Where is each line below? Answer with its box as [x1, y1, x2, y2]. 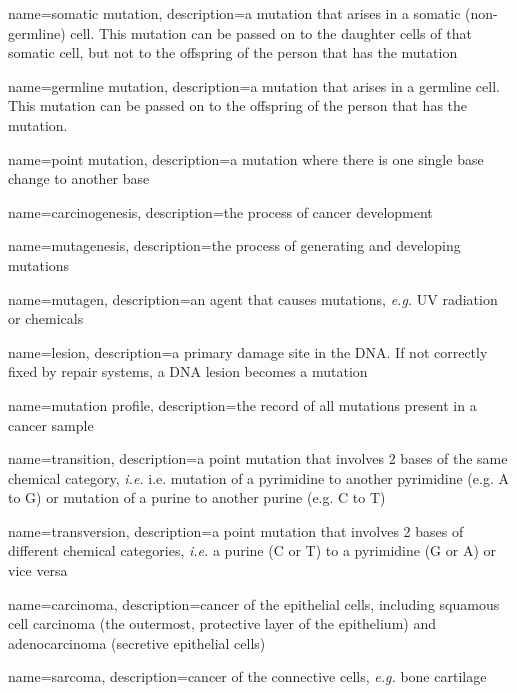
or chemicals [8, 308, 84, 329]
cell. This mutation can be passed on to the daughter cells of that [70, 22, 472, 43]
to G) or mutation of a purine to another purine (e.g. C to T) [8, 487, 386, 508]
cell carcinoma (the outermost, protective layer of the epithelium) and [8, 613, 436, 634]
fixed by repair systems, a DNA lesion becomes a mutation [8, 361, 368, 382]
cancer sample [8, 414, 94, 435]
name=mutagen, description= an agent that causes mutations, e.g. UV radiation [8, 288, 498, 309]
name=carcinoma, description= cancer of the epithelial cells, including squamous [8, 593, 500, 614]
